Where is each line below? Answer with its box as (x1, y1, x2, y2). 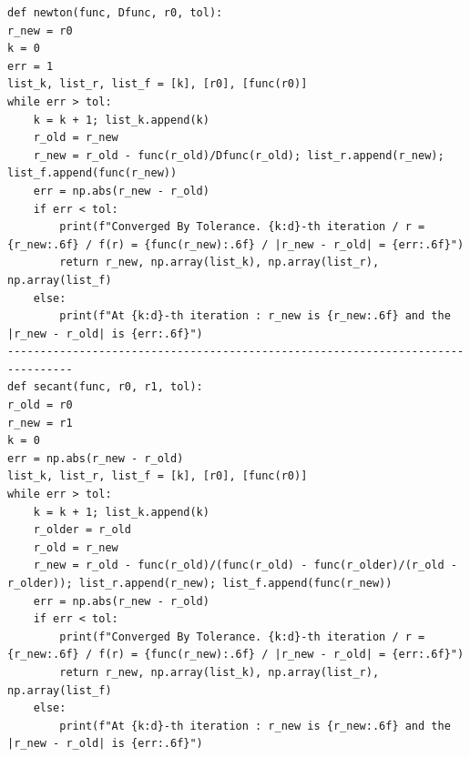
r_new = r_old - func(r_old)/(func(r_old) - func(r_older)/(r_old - (33, 559, 457, 572)
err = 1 (7, 59, 54, 73)
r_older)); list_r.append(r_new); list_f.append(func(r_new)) (7, 577, 393, 590)
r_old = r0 (7, 399, 73, 412)
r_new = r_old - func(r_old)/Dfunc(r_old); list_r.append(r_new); (33, 148, 444, 162)
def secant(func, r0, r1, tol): (7, 380, 203, 394)
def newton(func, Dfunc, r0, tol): (7, 6, 223, 19)
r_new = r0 (7, 24, 73, 37)
